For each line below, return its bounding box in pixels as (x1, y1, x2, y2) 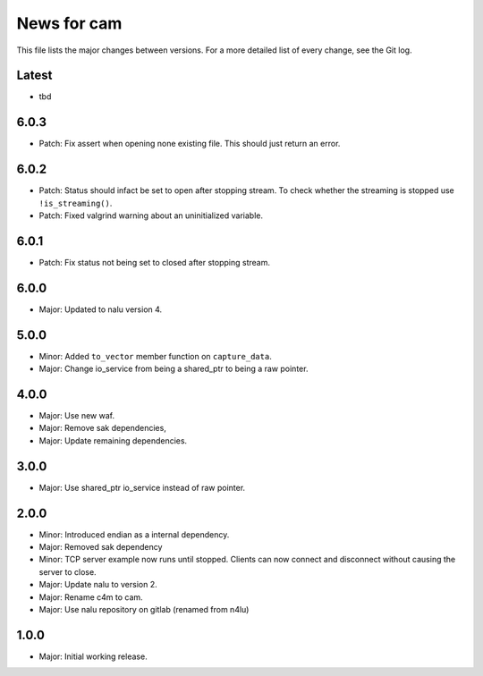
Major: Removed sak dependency (38, 542, 163, 553)
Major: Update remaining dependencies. (38, 435, 188, 446)
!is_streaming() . (38, 198, 113, 208)
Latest (16, 68, 53, 83)
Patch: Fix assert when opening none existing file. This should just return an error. (38, 139, 341, 149)
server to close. (38, 566, 97, 577)
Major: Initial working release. (38, 651, 148, 662)
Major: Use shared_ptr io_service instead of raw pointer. (38, 482, 246, 493)
